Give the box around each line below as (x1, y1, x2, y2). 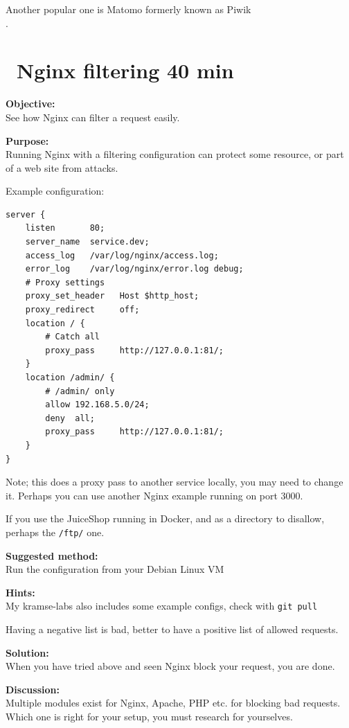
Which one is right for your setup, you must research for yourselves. (6, 709, 293, 723)
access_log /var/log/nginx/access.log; (25, 250, 219, 260)
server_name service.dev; (25, 237, 150, 247)
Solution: (6, 645, 49, 659)
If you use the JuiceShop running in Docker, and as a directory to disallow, (6, 511, 325, 526)
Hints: (6, 585, 35, 599)
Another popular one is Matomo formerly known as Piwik (6, 2, 251, 16)
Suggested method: (6, 548, 98, 562)
